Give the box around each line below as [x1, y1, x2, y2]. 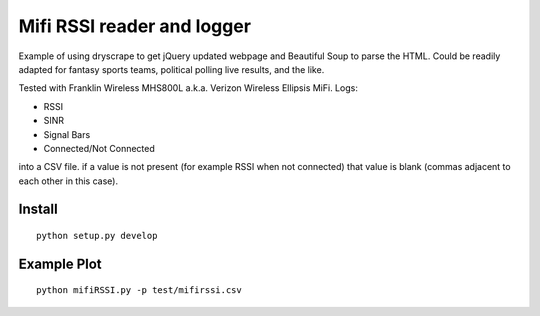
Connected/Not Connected [43, 142, 155, 154]
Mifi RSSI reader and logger [18, 15, 252, 37]
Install [18, 201, 59, 218]
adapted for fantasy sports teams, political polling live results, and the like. [18, 63, 325, 75]
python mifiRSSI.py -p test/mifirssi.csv [36, 285, 242, 296]
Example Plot [18, 255, 102, 272]
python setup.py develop [36, 230, 158, 242]
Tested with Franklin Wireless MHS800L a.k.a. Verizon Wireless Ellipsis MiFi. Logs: [18, 82, 359, 94]
